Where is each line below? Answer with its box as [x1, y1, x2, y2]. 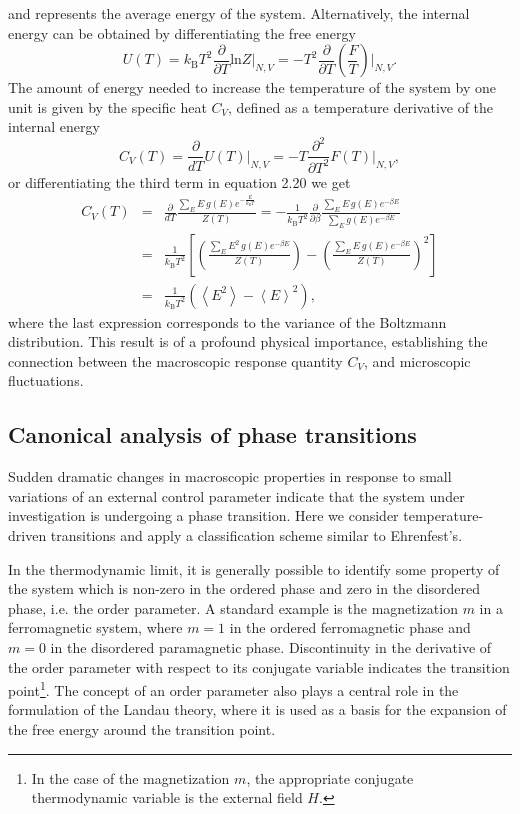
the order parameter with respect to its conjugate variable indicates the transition [8, 656, 510, 677]
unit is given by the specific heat [8, 96, 207, 117]
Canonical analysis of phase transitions [8, 419, 417, 450]
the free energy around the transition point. [8, 719, 276, 740]
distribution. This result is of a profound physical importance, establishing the [8, 331, 488, 352]
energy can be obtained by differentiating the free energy [8, 22, 356, 43]
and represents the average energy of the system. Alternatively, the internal [8, 3, 470, 23]
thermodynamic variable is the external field [31, 787, 303, 808]
